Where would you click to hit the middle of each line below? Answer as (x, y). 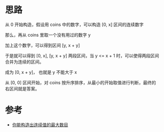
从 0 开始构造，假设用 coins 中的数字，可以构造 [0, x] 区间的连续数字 (74, 24)
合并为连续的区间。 (24, 62)
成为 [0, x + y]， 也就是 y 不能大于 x (41, 72)
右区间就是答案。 (22, 88)
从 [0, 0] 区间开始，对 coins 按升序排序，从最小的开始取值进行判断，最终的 (81, 82)
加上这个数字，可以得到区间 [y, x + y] (43, 45)
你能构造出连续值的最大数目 (40, 125)
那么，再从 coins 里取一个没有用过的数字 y (48, 35)
